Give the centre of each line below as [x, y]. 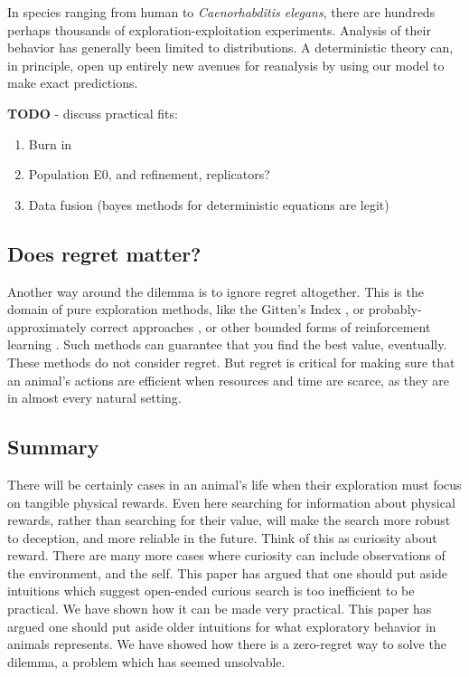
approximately [47, 326]
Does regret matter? [104, 253]
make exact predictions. [73, 83]
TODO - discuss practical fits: [93, 113]
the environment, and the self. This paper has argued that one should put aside [228, 572]
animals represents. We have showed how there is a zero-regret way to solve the [227, 644]
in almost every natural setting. [94, 398]
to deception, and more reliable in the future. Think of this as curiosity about [222, 537]
